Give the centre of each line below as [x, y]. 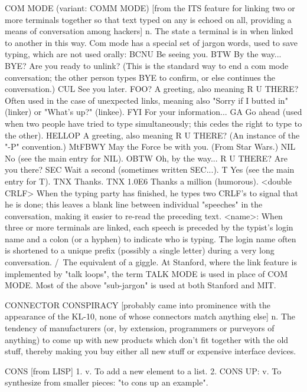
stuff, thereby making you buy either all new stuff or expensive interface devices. [151, 351]
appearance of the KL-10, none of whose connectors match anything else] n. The [150, 316]
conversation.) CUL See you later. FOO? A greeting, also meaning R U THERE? [152, 89]
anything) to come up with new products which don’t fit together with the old [147, 339]
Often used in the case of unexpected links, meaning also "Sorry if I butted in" [146, 100]
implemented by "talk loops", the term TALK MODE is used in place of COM [146, 273]
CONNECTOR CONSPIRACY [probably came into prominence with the [138, 304]
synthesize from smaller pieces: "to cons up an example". [107, 382]
